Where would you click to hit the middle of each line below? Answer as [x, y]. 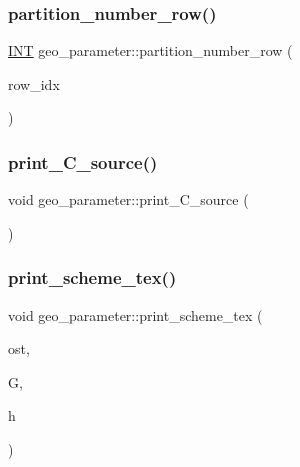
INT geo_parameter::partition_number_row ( [150, 50]
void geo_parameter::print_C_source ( [128, 199]
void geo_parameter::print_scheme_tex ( [135, 314]
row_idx [34, 83]
